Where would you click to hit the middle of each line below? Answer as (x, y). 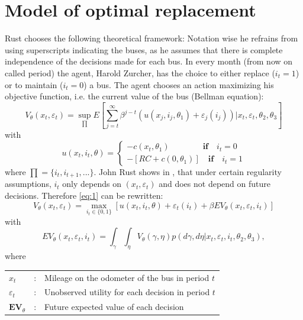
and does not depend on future (215, 184)
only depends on (92, 184)
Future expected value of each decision (114, 307)
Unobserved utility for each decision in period (127, 292)
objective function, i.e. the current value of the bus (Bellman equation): (134, 96)
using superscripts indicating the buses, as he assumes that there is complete (144, 49)
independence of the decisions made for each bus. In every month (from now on (149, 61)
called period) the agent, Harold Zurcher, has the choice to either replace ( (140, 72)
